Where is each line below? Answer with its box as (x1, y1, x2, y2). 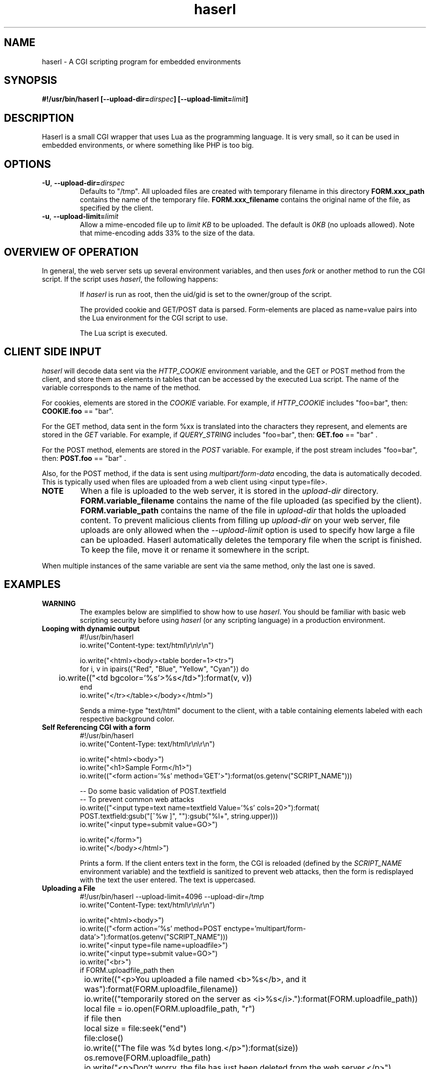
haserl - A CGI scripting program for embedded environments (42, 57, 241, 66)
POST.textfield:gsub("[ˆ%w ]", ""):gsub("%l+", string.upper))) (80, 811, 278, 820)
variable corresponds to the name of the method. (42, 383, 201, 392)
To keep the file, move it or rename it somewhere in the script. (80, 544, 309, 555)
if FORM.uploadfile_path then (80, 965, 174, 974)
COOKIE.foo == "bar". (42, 406, 114, 415)
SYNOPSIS (4, 74, 57, 87)
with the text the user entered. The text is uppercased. (80, 875, 256, 884)
